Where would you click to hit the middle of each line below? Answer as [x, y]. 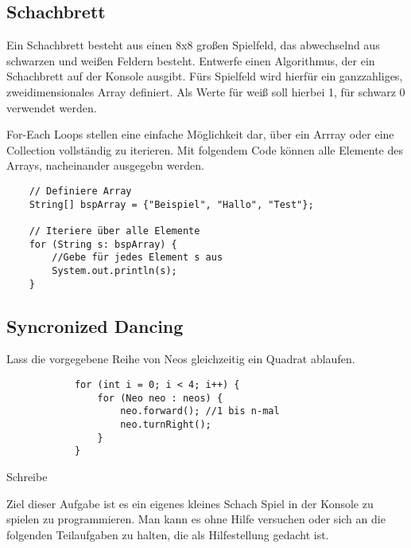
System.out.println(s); [114, 270]
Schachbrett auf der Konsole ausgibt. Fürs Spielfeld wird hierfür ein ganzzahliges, [205, 76]
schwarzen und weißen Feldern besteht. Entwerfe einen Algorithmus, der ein [191, 60]
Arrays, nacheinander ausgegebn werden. [105, 165]
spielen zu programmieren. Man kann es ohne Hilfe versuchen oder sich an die [196, 519]
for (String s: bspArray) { [103, 244]
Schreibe [27, 476]
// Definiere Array [80, 191]
